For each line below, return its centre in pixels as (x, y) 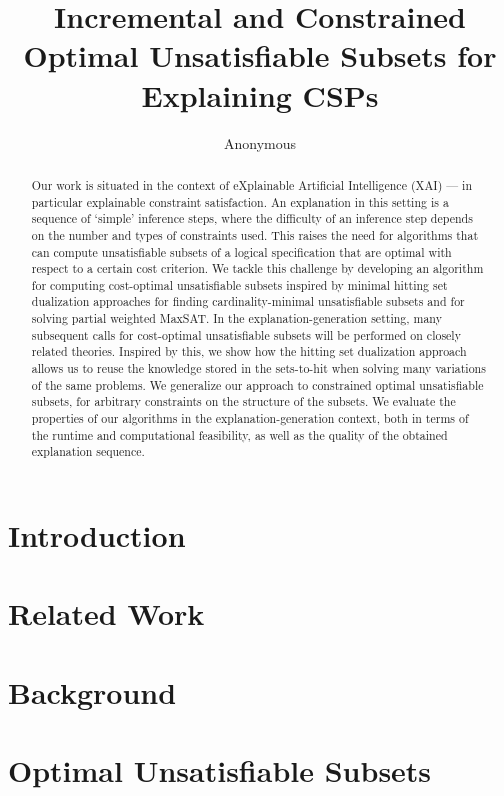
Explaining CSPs (260, 94)
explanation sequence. (88, 451)
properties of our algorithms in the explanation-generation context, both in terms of (250, 418)
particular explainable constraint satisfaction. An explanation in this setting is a (240, 201)
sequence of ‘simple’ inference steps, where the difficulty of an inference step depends (252, 218)
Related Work (106, 613)
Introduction (97, 535)
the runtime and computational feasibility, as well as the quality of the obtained (239, 434)
